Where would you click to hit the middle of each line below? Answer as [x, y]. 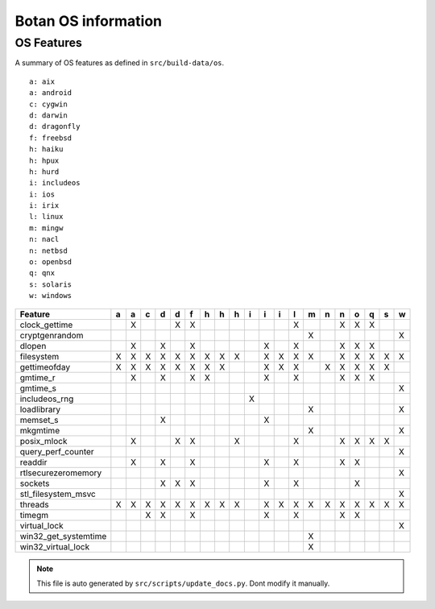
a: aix [42, 81]
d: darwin [48, 115]
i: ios [42, 194]
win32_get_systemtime [63, 536]
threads [34, 504]
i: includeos [55, 183]
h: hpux [44, 160]
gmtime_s [38, 388]
